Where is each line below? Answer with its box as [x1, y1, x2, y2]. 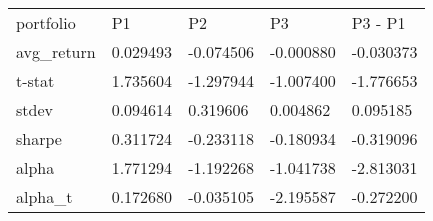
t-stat [16, 69, 55, 92]
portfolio [16, 11, 76, 34]
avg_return [16, 40, 96, 63]
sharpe [16, 127, 62, 150]
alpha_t [16, 185, 73, 208]
